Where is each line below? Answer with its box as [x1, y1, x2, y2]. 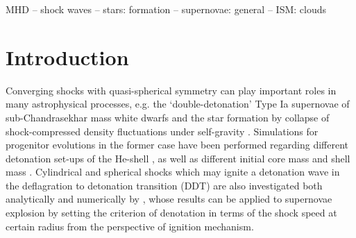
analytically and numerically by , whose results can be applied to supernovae [6, 192, 332, 206]
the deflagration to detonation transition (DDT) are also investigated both [6, 178, 323, 192]
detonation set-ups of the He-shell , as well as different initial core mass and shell [6, 151, 350, 165]
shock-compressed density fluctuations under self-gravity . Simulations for [6, 124, 319, 138]
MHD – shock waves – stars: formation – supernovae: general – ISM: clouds [6, 2, 326, 16]
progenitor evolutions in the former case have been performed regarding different [6, 137, 349, 152]
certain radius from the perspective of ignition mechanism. [6, 219, 254, 233]
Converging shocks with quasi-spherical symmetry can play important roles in [6, 83, 337, 97]
